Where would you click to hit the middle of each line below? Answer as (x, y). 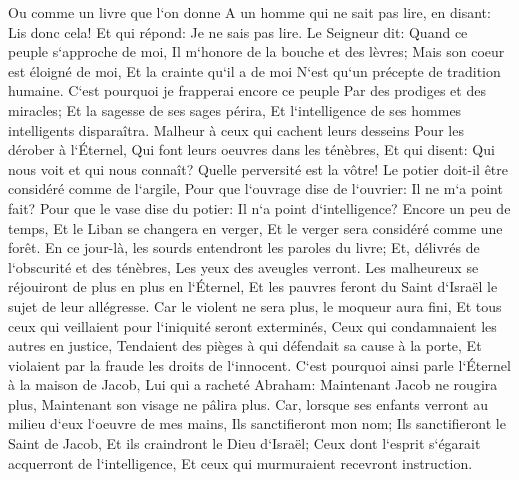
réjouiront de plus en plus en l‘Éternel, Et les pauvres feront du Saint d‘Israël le (253, 286)
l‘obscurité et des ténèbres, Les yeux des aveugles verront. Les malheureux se (243, 266)
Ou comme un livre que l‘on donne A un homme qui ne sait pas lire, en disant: (249, 12)
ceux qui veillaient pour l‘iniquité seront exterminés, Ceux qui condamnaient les (252, 325)
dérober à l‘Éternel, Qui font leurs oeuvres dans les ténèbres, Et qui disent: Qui (251, 149)
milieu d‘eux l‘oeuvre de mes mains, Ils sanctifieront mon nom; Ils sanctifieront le (257, 423)
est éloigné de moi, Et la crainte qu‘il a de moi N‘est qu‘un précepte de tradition (254, 70)
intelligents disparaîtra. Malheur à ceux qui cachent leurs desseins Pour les (236, 129)
